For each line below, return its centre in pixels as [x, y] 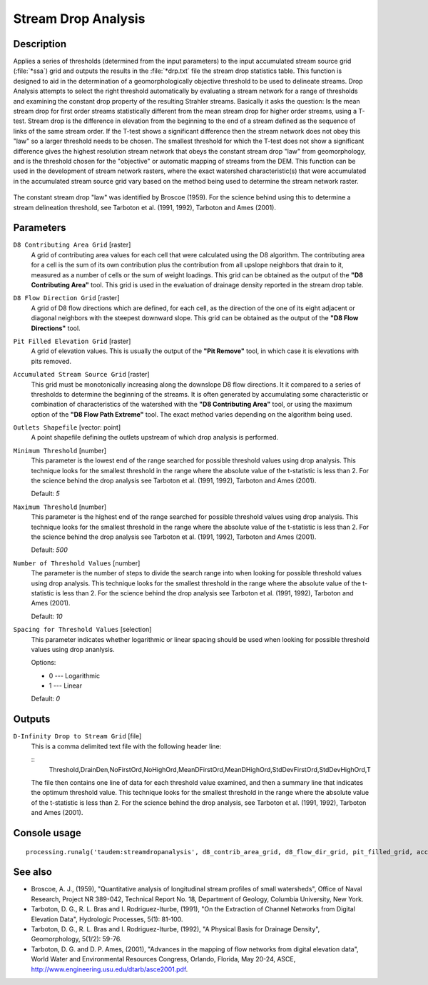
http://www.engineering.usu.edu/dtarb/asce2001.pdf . [109, 969]
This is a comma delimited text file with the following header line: [126, 746]
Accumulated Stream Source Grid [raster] [81, 375]
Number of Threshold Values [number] [77, 563]
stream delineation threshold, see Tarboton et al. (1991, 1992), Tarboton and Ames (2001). [144, 207]
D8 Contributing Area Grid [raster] [72, 245]
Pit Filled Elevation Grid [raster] [72, 341]
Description [40, 44]
